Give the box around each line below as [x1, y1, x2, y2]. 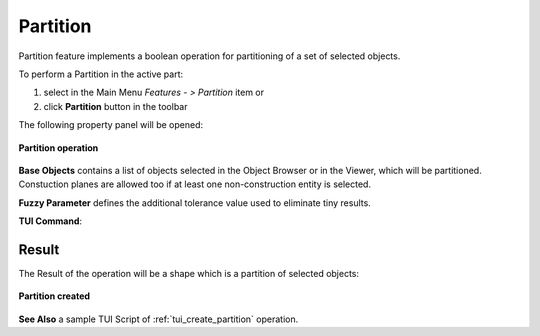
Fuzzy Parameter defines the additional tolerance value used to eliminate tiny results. [18, 196, 372, 209]
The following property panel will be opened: [18, 119, 204, 131]
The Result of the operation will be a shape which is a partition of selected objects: [18, 267, 360, 279]
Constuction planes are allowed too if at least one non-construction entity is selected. [18, 178, 372, 190]
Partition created [18, 290, 90, 302]
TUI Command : [18, 215, 83, 227]
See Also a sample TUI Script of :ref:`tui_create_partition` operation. [18, 313, 299, 325]
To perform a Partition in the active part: [18, 68, 184, 80]
